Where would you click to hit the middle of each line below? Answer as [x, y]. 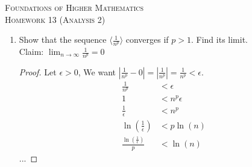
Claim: [31, 52]
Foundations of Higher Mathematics [74, 7]
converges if [147, 39]
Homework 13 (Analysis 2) [55, 19]
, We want [97, 71]
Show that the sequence [63, 39]
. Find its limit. [220, 39]
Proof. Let [38, 71]
